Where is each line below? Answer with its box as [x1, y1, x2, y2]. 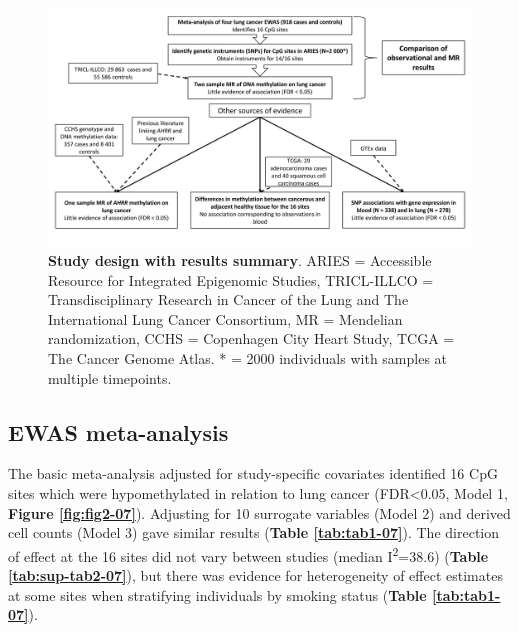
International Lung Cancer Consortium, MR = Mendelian [48, 308, 403, 329]
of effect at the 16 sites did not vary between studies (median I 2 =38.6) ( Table [8, 542, 489, 566]
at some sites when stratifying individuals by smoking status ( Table [8, 584, 427, 605]
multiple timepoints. [48, 367, 172, 388]
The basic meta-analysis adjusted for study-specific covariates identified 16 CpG [8, 463, 498, 484]
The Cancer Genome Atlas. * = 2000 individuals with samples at [48, 348, 448, 369]
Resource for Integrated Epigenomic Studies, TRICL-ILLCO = [48, 269, 434, 290]
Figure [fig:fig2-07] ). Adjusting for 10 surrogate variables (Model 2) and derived [8, 502, 511, 523]
